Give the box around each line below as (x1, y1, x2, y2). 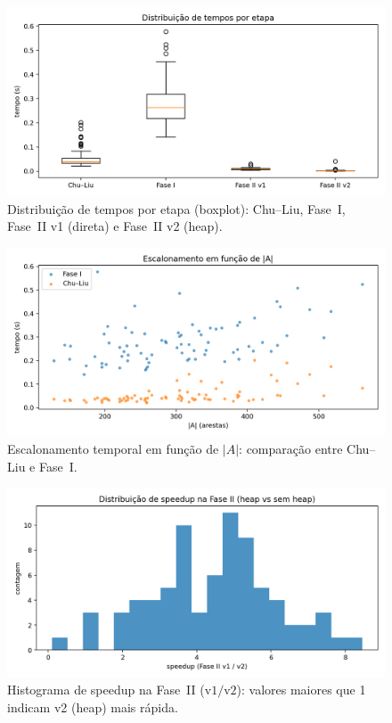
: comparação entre (239, 440, 343, 458)
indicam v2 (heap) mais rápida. (7, 697, 178, 716)
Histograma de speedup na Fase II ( (7, 680, 205, 699)
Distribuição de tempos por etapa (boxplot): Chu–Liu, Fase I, (7, 199, 346, 218)
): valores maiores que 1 (236, 680, 366, 699)
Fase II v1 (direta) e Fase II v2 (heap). (7, 217, 223, 235)
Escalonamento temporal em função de (7, 440, 219, 458)
